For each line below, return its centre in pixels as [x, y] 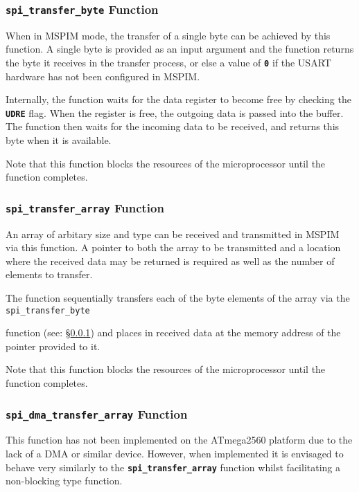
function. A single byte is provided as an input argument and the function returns [180, 49]
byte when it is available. [59, 140]
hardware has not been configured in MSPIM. [103, 76]
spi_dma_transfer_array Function [97, 413]
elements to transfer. [49, 274]
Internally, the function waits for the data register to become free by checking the [178, 99]
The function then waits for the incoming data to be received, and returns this [173, 126]
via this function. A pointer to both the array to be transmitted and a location [173, 247]
